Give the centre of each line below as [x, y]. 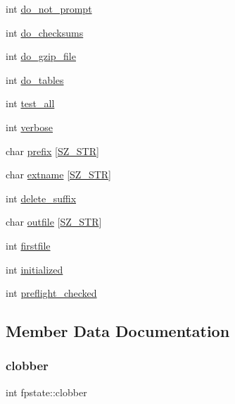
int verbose [30, 127]
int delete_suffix [41, 198]
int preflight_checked [51, 293]
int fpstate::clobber [46, 392]
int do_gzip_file [41, 56]
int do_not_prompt [49, 8]
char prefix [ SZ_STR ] [52, 151]
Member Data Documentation [118, 331]
